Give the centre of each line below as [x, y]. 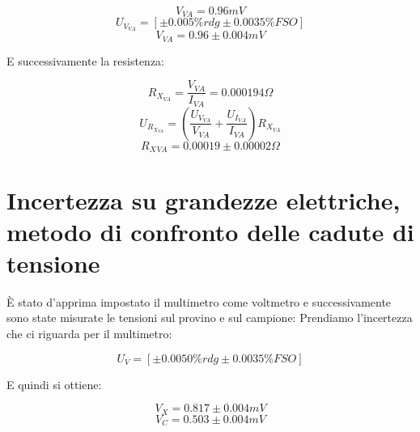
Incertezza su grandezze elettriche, [204, 199]
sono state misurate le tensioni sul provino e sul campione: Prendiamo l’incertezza [210, 318]
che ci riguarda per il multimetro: [89, 334]
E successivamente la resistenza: [86, 60]
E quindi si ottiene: [54, 384]
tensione [53, 263]
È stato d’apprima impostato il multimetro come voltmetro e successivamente [199, 301]
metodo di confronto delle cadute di [210, 231]
